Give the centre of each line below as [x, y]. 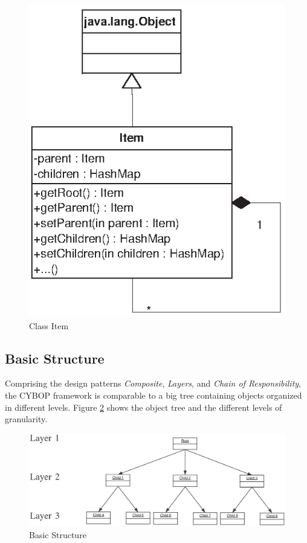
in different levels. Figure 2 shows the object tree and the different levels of [144, 407]
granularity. [26, 419]
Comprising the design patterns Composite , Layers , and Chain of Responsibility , [153, 383]
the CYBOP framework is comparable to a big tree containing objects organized [153, 395]
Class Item [49, 325]
